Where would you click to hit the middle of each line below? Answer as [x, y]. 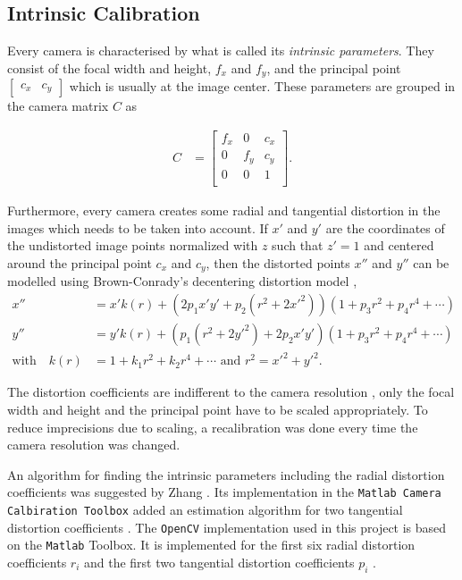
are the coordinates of [385, 227]
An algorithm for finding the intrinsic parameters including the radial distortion [226, 474]
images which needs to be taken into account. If [138, 227]
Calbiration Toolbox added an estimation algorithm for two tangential [205, 509]
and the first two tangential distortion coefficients [219, 562]
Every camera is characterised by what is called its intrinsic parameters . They [221, 50]
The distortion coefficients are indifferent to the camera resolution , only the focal [231, 392]
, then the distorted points [278, 262]
